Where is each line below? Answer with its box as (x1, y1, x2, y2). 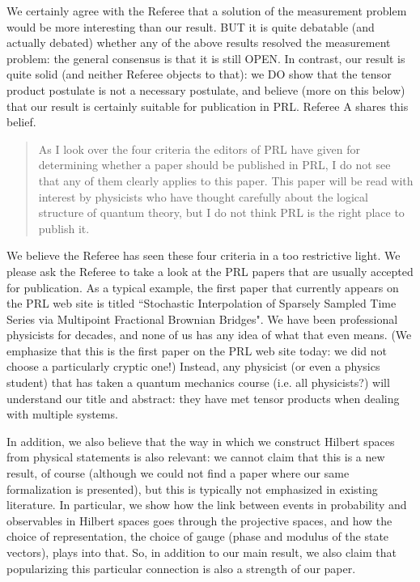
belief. (6, 113, 36, 130)
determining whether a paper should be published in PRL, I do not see (38, 156, 391, 173)
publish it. (38, 219, 90, 236)
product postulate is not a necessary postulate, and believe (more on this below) (6, 81, 405, 98)
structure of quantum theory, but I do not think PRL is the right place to (38, 204, 405, 221)
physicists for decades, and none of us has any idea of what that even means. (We (6, 326, 412, 343)
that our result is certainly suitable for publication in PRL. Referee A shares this (6, 97, 409, 114)
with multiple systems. (6, 406, 118, 423)
